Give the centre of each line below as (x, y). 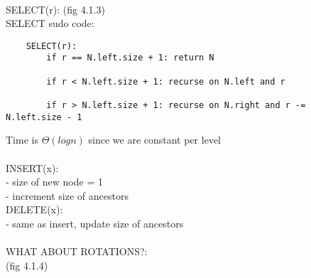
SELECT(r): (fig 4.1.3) (55, 9)
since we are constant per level (154, 140)
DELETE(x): (34, 209)
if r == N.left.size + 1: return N (130, 58)
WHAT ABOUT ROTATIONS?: (77, 251)
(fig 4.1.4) (27, 265)
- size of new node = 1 (54, 182)
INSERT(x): (32, 167)
